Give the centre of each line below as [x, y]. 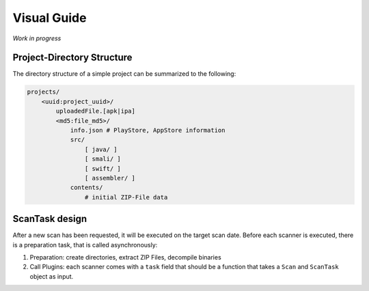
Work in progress [37, 38]
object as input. [52, 276]
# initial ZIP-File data [126, 197]
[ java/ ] [101, 149]
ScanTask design [50, 219]
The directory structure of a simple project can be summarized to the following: [124, 74]
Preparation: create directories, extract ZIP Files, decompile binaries [125, 258]
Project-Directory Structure [72, 58]
